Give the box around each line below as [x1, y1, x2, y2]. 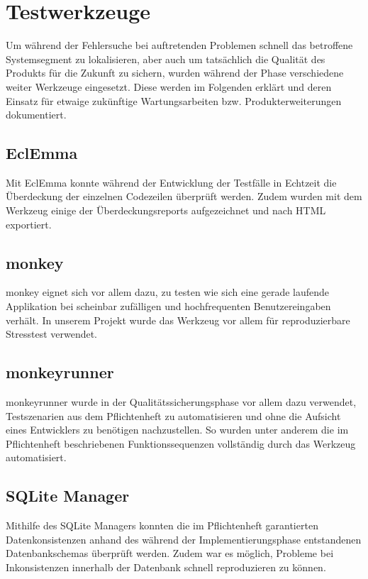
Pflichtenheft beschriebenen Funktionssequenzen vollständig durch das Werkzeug [6, 436, 356, 451]
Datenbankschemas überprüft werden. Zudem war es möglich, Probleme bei [6, 546, 334, 561]
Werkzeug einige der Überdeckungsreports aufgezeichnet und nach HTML [6, 203, 326, 218]
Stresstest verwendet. [6, 326, 98, 341]
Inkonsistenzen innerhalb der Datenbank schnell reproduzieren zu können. [6, 560, 326, 574]
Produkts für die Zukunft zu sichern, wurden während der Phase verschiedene [6, 65, 344, 80]
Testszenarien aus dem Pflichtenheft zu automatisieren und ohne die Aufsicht [6, 408, 341, 423]
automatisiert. [6, 450, 67, 465]
